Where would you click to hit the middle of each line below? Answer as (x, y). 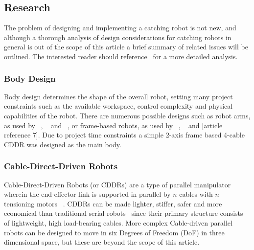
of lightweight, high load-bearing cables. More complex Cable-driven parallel (118, 222)
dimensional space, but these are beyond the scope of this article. (102, 242)
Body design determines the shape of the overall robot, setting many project (118, 96)
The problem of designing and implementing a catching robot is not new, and (120, 28)
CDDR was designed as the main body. (63, 144)
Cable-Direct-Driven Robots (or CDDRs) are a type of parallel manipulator (117, 184)
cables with (196, 194)
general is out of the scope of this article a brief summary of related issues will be (126, 47)
